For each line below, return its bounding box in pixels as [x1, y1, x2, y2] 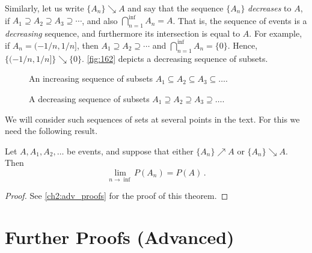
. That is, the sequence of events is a [173, 14, 307, 26]
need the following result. [5, 124, 98, 137]
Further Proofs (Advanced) [5, 224, 234, 249]
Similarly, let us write [5, 2, 84, 14]
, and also [82, 14, 118, 26]
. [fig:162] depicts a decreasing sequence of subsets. [82, 52, 268, 64]
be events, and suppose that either [67, 144, 194, 157]
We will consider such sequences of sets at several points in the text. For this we [5, 112, 300, 125]
